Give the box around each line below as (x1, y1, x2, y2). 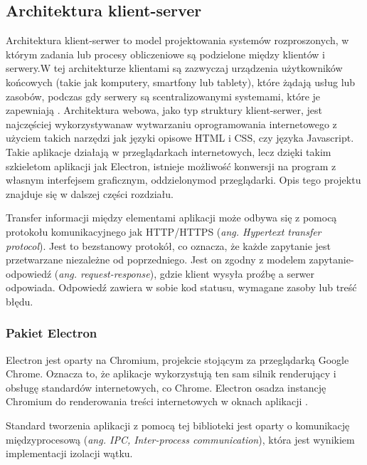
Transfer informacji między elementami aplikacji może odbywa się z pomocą (6, 210, 337, 225)
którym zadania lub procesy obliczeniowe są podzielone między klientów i (6, 46, 325, 61)
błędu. (6, 293, 33, 308)
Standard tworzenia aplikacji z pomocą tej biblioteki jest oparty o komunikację (6, 418, 350, 433)
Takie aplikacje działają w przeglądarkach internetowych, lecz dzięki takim (6, 144, 331, 159)
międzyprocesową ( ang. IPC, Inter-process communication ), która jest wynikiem (6, 432, 355, 446)
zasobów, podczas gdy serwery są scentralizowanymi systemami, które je (6, 88, 321, 103)
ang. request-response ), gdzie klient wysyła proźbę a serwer (58, 266, 315, 281)
